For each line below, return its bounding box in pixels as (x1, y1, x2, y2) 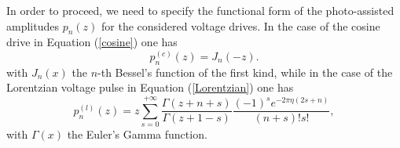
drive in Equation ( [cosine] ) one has (6, 34, 178, 50)
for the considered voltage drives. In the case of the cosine (101, 17, 380, 34)
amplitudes (6, 17, 59, 34)
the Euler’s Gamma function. (67, 126, 207, 143)
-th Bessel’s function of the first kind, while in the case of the (97, 63, 393, 80)
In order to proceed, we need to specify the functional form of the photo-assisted (6, 2, 394, 18)
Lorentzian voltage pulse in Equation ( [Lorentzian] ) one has (6, 79, 294, 96)
